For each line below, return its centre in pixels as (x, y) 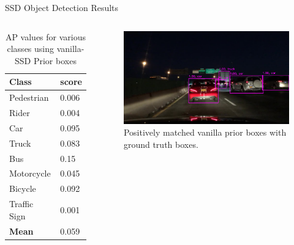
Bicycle (23, 188)
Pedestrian (29, 97)
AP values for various (46, 36)
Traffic (21, 204)
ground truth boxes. (161, 144)
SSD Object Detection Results (62, 7)
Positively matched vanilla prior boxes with (205, 132)
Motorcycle (30, 173)
